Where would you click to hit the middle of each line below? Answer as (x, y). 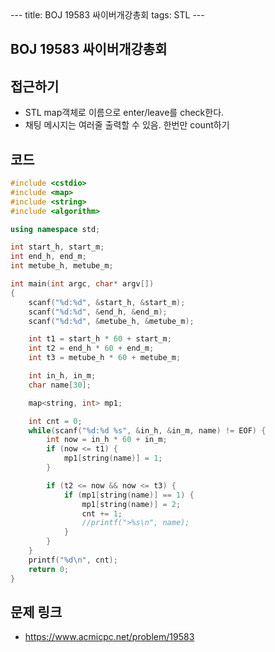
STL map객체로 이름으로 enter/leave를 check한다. (124, 113)
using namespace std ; (55, 229)
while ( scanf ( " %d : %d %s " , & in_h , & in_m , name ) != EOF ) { (147, 430)
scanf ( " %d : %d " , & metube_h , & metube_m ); (111, 321)
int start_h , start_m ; (57, 247)
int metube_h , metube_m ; (62, 266)
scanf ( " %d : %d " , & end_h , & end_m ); (98, 312)
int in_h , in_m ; (62, 376)
